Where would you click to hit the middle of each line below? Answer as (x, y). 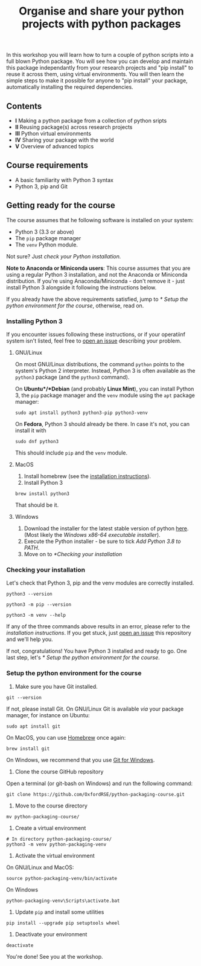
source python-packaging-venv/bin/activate (62, 878)
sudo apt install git (33, 726)
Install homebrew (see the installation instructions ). (88, 476)
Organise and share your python (101, 11)
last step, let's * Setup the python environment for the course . (83, 657)
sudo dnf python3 (37, 441)
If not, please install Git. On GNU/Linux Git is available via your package (95, 709)
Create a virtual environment (50, 828)
